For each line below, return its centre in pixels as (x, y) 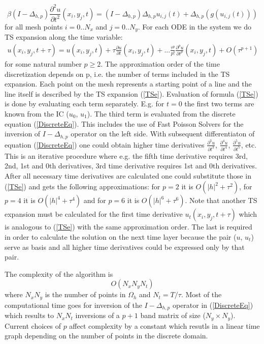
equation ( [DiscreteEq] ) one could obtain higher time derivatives (105, 144)
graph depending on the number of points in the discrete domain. (106, 336)
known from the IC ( (37, 113)
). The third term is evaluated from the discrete (161, 113)
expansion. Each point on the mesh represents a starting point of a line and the (128, 84)
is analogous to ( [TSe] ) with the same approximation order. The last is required (128, 227)
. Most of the (201, 294)
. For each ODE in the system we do (194, 26)
